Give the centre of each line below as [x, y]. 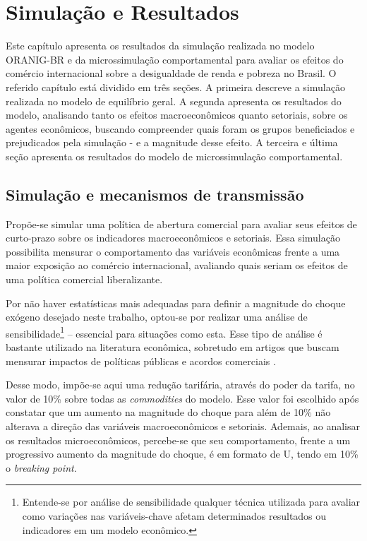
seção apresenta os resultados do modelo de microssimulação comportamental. [174, 156]
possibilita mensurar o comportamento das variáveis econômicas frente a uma [173, 251]
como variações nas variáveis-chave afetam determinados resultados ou [174, 516]
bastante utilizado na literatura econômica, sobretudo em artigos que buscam [173, 347]
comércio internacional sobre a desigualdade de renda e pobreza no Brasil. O [171, 73]
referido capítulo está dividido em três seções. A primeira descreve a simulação [175, 87]
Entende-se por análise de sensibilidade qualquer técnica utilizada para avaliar [191, 502]
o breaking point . [41, 467]
